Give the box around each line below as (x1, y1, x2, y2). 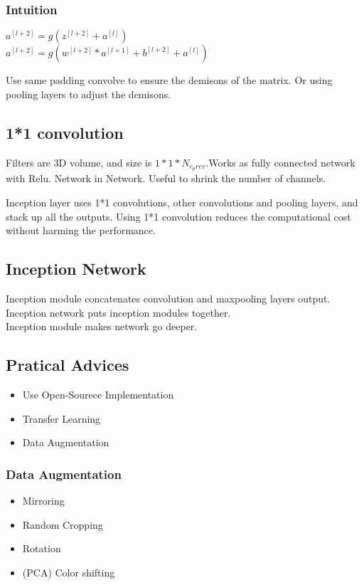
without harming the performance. (6, 223, 156, 238)
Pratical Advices (6, 354, 129, 376)
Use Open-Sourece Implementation (22, 387, 174, 402)
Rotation (22, 541, 61, 556)
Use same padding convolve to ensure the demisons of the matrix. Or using (6, 73, 333, 88)
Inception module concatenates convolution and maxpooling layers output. (6, 291, 331, 306)
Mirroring (22, 493, 65, 508)
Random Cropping (22, 517, 103, 532)
